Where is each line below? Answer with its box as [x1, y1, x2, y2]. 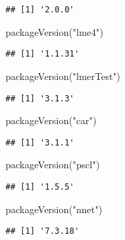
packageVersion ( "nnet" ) [5, 201, 102, 216]
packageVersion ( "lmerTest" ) [5, 68, 121, 83]
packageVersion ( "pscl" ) [5, 157, 100, 172]
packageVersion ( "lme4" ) [5, 24, 104, 39]
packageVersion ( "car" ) [5, 113, 97, 128]
